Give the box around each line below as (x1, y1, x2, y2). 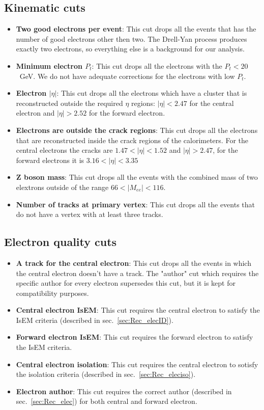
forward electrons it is (16, 154, 84, 165)
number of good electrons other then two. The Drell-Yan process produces (16, 33, 247, 44)
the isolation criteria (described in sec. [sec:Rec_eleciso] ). (16, 369, 196, 379)
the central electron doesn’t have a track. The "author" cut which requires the (16, 267, 259, 278)
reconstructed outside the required (16, 97, 123, 108)
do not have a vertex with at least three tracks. (16, 209, 163, 220)
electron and (16, 107, 55, 118)
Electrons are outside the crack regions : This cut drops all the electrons (16, 124, 258, 135)
